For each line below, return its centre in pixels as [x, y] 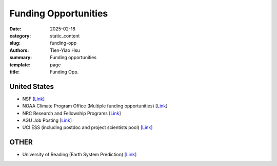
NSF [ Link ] [34, 99]
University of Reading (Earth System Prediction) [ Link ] [80, 155]
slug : [15, 43]
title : [15, 71]
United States [32, 87]
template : [20, 65]
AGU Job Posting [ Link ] [47, 120]
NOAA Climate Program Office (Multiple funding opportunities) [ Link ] [95, 106]
